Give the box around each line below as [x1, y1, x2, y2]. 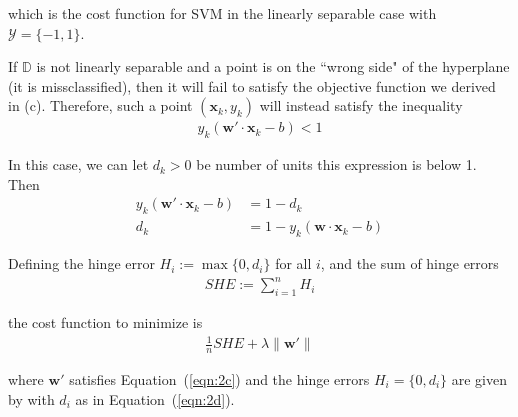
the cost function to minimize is [8, 311, 203, 332]
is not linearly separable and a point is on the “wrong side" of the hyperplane [36, 56, 510, 77]
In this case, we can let [8, 154, 149, 175]
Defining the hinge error [8, 253, 155, 274]
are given [451, 368, 508, 389]
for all [275, 253, 312, 274]
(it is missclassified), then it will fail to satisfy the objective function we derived [8, 75, 496, 96]
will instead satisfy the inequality [259, 95, 463, 116]
